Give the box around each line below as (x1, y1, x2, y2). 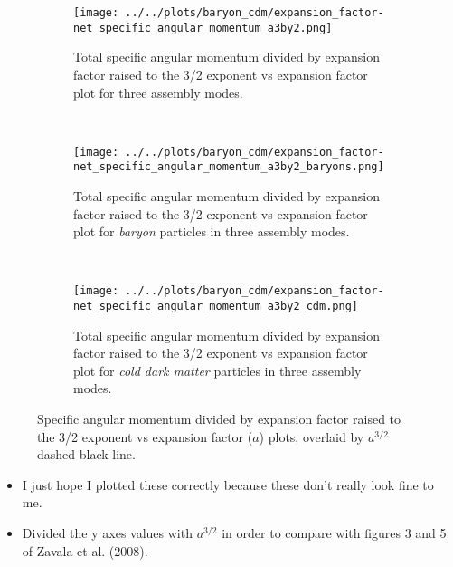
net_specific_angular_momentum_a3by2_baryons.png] (73, 160, 384, 174)
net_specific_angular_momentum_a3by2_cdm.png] (73, 300, 358, 313)
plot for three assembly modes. (73, 82, 243, 101)
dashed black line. (37, 445, 136, 464)
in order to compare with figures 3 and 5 (222, 524, 447, 543)
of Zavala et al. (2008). (22, 541, 148, 560)
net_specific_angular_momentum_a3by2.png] (73, 21, 333, 34)
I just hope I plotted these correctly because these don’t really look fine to (22, 475, 434, 494)
